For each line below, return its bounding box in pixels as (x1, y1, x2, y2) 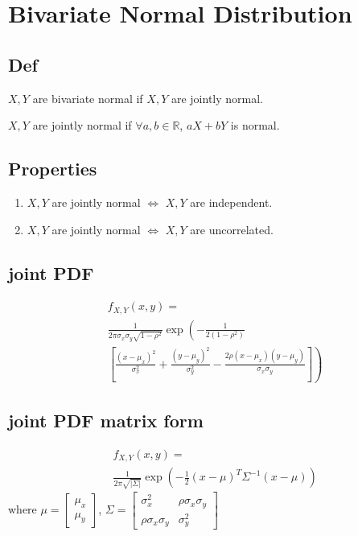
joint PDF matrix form (8, 407, 204, 432)
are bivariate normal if (32, 89, 143, 106)
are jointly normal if (32, 117, 132, 134)
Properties (8, 156, 97, 181)
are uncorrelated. (190, 221, 274, 237)
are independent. (190, 193, 273, 210)
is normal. (230, 117, 280, 134)
